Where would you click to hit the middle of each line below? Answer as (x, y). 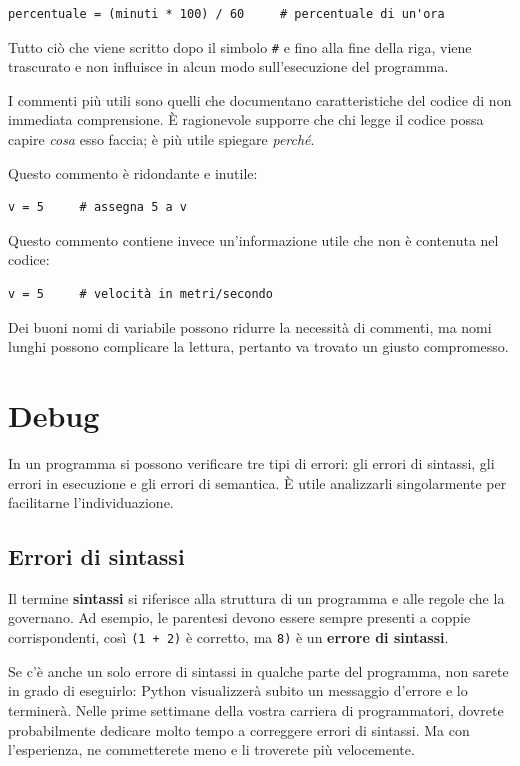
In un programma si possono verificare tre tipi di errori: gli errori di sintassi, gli (251, 462)
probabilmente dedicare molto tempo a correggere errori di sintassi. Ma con (239, 729)
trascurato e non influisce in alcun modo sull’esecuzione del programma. (228, 66)
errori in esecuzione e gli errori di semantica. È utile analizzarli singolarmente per (257, 482)
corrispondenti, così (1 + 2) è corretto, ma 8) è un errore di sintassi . (228, 637)
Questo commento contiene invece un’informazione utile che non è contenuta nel (253, 239)
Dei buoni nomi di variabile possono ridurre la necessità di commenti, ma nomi (250, 326)
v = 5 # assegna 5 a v (97, 207)
